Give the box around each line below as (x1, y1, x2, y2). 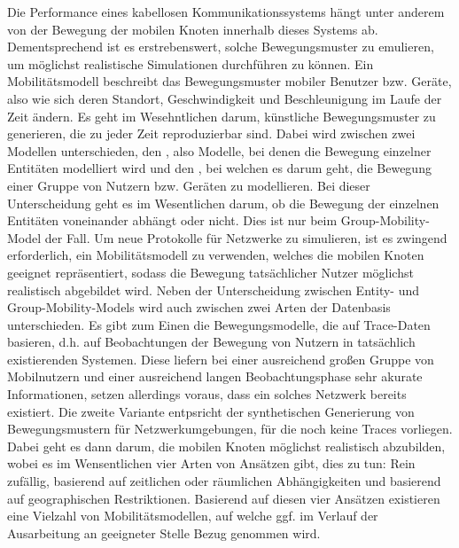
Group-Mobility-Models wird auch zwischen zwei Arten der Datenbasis (7, 298, 391, 317)
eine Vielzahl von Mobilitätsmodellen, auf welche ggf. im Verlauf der (7, 506, 378, 525)
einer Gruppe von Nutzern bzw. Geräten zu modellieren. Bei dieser (7, 176, 370, 194)
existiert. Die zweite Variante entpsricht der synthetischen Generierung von (7, 402, 415, 420)
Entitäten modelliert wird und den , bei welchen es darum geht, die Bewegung (7, 159, 432, 177)
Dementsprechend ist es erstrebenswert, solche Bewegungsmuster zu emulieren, (7, 37, 434, 56)
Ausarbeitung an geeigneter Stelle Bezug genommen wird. (7, 523, 321, 542)
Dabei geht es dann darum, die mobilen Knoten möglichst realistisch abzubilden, (7, 436, 446, 455)
